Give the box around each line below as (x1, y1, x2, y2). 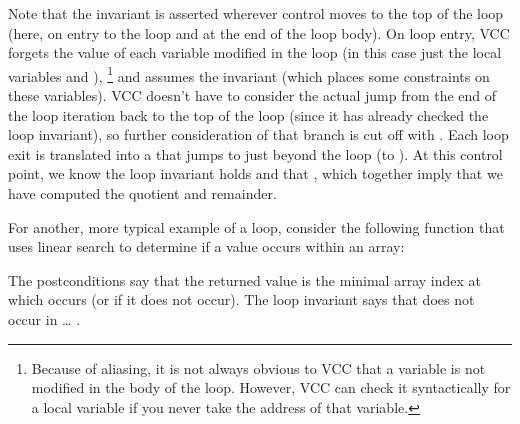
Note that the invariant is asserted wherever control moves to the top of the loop (8, 3, 504, 23)
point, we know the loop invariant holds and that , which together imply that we (8, 163, 503, 184)
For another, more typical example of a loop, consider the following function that (8, 216, 505, 237)
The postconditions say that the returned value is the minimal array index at (8, 269, 481, 290)
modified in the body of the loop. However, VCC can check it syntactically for (31, 377, 511, 398)
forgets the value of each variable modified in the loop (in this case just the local (8, 42, 502, 63)
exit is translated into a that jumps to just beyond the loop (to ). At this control (8, 143, 503, 164)
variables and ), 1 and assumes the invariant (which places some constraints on (8, 62, 490, 86)
